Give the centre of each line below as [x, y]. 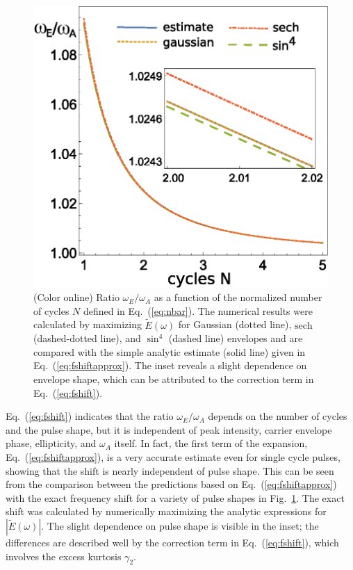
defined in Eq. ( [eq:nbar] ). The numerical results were [198, 310]
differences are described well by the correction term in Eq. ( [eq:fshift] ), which [172, 542]
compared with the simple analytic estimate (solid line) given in [170, 351]
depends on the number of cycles [278, 416]
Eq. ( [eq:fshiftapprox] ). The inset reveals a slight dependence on [170, 365]
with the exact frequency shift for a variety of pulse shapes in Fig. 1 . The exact [175, 497]
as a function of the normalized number [238, 297]
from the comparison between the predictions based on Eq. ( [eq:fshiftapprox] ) [171, 484]
